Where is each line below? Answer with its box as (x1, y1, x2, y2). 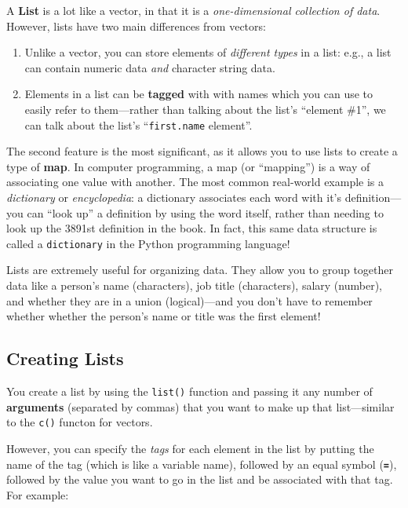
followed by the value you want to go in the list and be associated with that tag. (6, 471, 393, 488)
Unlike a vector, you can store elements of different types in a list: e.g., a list (24, 44, 392, 60)
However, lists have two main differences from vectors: (6, 17, 266, 34)
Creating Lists (6, 346, 124, 371)
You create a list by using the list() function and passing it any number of (6, 383, 373, 400)
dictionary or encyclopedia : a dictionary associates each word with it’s (6, 189, 341, 205)
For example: (6, 486, 69, 503)
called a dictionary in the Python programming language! (6, 235, 290, 251)
